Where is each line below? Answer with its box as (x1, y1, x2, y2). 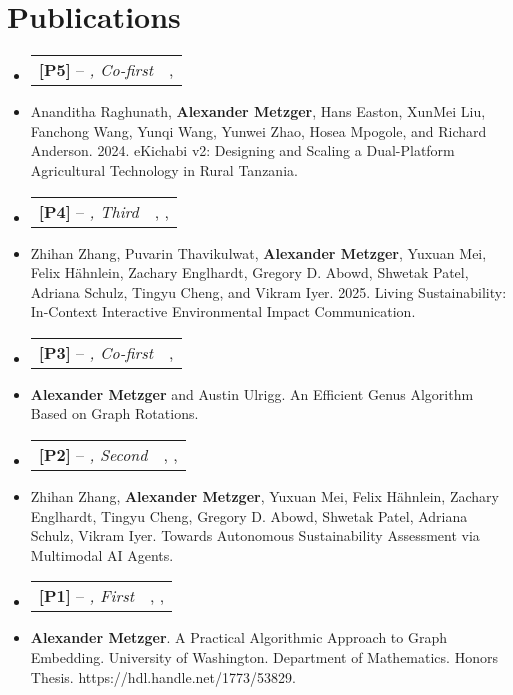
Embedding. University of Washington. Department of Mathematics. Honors (30, 647, 498, 668)
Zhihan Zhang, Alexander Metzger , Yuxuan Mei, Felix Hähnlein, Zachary (30, 486, 499, 507)
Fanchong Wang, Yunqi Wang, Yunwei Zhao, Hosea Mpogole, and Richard (30, 120, 487, 141)
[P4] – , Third (38, 199, 139, 223)
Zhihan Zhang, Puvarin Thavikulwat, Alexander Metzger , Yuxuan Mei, (30, 242, 487, 263)
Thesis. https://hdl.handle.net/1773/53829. (30, 666, 296, 687)
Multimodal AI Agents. (30, 544, 174, 565)
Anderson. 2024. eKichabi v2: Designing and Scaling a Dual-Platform (30, 140, 455, 161)
